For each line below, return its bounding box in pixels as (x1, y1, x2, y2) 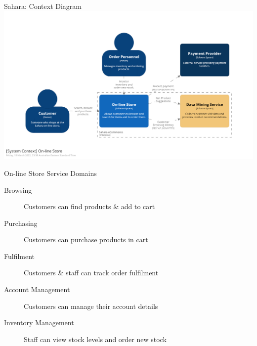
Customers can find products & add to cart (24, 201, 155, 212)
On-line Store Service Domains (4, 168, 97, 178)
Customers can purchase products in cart (24, 234, 148, 245)
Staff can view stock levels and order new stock (24, 334, 167, 344)
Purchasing (4, 217, 38, 228)
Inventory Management (4, 317, 74, 328)
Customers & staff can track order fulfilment (24, 267, 159, 278)
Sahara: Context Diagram (4, 1, 82, 11)
